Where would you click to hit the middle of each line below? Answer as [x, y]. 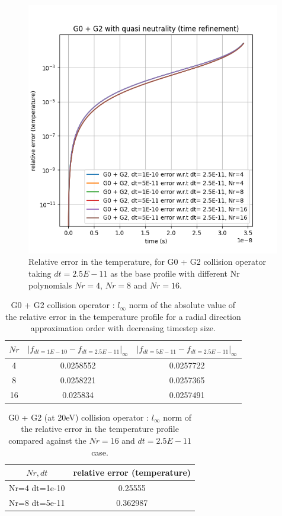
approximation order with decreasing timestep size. [123, 328]
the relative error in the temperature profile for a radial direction [123, 316]
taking [40, 273]
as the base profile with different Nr [175, 273]
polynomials [50, 285]
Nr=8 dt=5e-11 [37, 502]
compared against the [47, 440]
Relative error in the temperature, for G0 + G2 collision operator [147, 262]
